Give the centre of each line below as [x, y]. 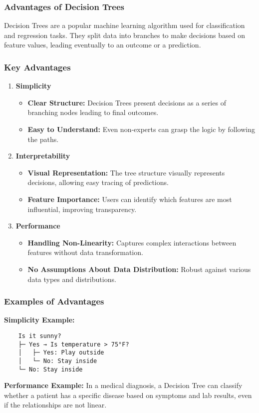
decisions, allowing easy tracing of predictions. [98, 182]
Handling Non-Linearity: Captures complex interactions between [132, 242]
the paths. [43, 139]
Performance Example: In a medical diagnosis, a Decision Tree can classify [123, 385]
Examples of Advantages [54, 301]
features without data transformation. [85, 252]
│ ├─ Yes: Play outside [61, 353]
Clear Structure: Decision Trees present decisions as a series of [127, 102]
